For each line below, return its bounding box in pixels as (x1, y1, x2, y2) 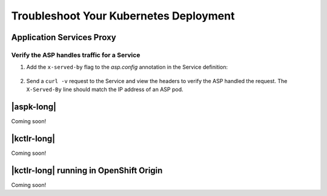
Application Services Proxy (11, 32, 116, 42)
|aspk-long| (11, 101, 57, 112)
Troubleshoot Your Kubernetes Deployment (11, 9, 235, 22)
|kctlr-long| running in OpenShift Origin (11, 165, 163, 175)
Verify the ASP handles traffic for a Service (11, 50, 140, 59)
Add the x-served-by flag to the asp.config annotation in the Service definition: (26, 64, 228, 71)
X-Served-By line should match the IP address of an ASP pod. (26, 86, 184, 93)
